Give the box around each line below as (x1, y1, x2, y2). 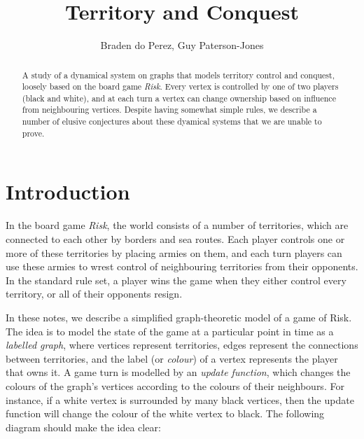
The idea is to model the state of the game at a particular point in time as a (6, 323, 334, 338)
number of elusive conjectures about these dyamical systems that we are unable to (22, 116, 322, 127)
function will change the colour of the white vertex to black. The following (6, 406, 325, 421)
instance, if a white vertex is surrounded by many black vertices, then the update (6, 392, 354, 407)
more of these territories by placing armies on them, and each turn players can (6, 245, 342, 260)
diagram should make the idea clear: (6, 419, 161, 434)
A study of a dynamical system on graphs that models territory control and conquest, (22, 69, 335, 81)
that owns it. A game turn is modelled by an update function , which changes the (6, 365, 351, 379)
